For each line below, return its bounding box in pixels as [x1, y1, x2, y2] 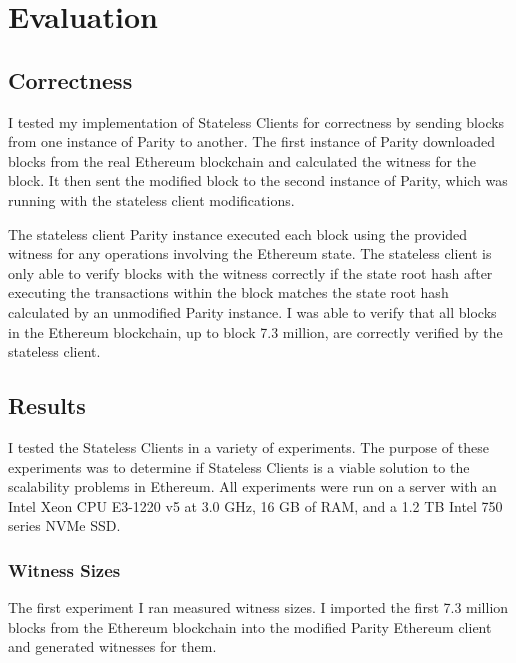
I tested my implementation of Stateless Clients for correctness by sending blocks [8, 111, 505, 132]
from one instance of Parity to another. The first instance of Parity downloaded [8, 131, 495, 152]
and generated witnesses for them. [8, 636, 217, 657]
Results [8, 390, 86, 421]
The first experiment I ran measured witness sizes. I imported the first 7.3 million [8, 597, 509, 618]
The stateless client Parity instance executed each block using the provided [8, 223, 468, 244]
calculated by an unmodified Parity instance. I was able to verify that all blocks [8, 301, 497, 322]
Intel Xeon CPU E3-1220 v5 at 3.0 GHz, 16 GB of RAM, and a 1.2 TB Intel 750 [8, 495, 503, 516]
